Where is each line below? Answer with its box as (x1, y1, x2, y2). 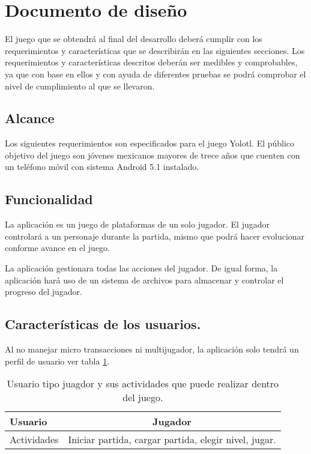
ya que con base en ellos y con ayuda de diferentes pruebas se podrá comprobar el (5, 67, 306, 80)
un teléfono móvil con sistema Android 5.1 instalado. (5, 160, 199, 173)
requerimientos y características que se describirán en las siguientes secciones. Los (5, 44, 305, 56)
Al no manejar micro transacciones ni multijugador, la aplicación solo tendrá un (5, 343, 299, 356)
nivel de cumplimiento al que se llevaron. (5, 79, 155, 92)
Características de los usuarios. (5, 315, 201, 333)
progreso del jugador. (5, 285, 82, 298)
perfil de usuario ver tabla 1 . (5, 354, 110, 367)
